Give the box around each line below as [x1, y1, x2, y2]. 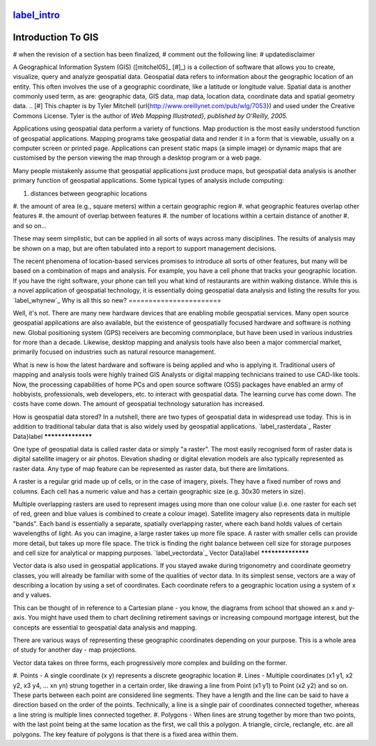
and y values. [13, 590, 52, 599]
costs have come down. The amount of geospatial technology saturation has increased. [13, 400, 265, 408]
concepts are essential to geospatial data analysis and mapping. [13, 623, 198, 632]
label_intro [13, 9, 61, 21]
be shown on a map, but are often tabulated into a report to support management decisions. [13, 244, 276, 253]
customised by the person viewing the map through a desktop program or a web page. [13, 154, 262, 162]
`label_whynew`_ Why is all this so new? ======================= [13, 296, 222, 304]
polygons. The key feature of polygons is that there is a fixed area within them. [13, 730, 238, 738]
